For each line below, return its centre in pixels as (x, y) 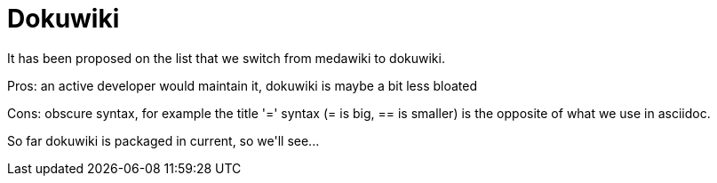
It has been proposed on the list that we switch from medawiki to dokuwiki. (226, 58)
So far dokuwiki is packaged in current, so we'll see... (163, 140)
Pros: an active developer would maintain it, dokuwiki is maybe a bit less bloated (243, 85)
